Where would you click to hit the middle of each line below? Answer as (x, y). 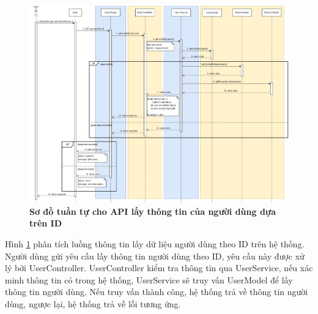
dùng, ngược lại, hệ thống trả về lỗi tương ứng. (93, 304)
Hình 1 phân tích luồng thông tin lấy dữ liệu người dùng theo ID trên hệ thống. (155, 244)
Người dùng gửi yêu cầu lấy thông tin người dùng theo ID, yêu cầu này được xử (155, 256)
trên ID (46, 223)
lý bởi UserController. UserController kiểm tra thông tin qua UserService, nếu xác (159, 268)
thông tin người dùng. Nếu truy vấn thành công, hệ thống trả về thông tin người (157, 292)
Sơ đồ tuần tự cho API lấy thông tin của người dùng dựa (153, 211)
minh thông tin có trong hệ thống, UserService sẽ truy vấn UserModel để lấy (149, 279)
